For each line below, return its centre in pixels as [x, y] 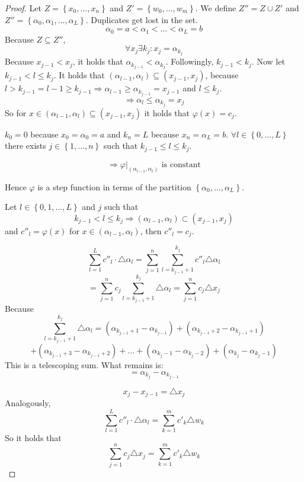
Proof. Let [23, 8]
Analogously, [28, 403]
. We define [216, 8]
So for [16, 112]
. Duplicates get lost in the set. [142, 19]
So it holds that [33, 437]
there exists [25, 146]
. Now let [268, 61]
